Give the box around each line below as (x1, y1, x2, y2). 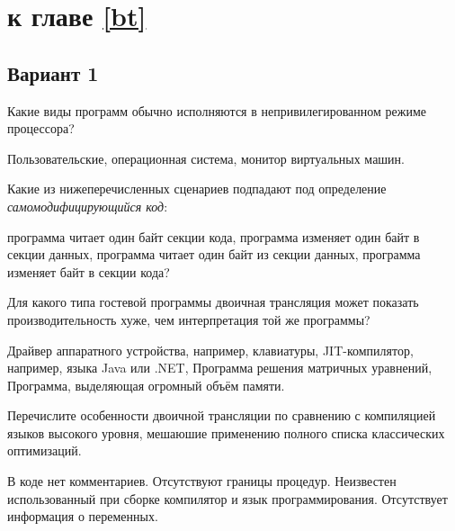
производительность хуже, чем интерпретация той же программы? (7, 310, 370, 328)
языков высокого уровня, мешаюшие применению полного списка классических (7, 423, 445, 442)
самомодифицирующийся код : (7, 196, 168, 215)
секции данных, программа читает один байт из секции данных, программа (7, 245, 421, 264)
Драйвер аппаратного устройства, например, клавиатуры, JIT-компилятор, (7, 340, 414, 359)
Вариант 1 (7, 58, 99, 86)
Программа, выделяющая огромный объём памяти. (7, 375, 285, 394)
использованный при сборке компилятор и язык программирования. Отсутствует (7, 489, 448, 508)
